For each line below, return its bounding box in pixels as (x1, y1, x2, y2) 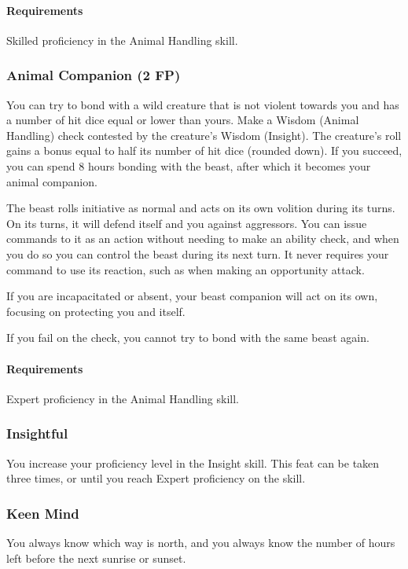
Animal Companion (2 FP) (6, 65, 181, 85)
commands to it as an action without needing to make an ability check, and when (6, 230, 399, 247)
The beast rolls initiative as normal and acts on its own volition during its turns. (6, 200, 395, 216)
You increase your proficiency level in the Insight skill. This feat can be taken (6, 454, 380, 471)
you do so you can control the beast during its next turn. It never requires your (6, 245, 389, 262)
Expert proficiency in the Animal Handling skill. (6, 390, 239, 406)
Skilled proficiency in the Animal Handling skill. (6, 31, 238, 48)
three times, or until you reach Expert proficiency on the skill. (6, 470, 306, 486)
